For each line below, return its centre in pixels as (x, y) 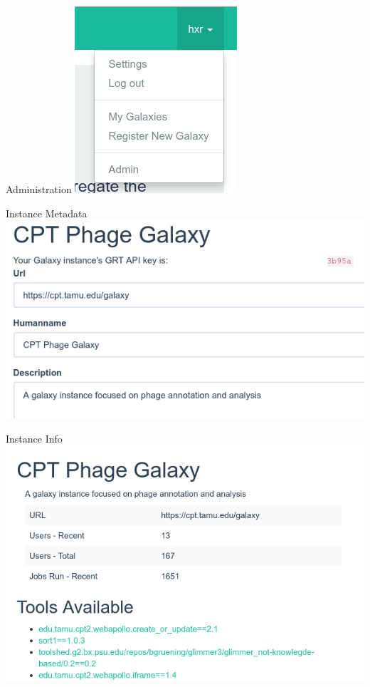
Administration (39, 189)
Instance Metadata (47, 213)
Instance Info (34, 438)
